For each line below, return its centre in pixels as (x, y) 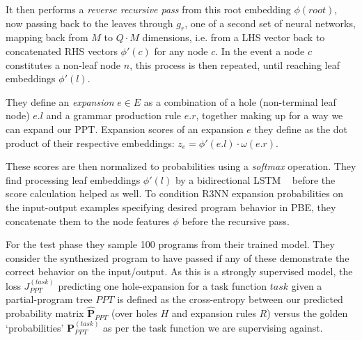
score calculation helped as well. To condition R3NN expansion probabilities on (175, 193)
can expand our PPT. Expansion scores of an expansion (125, 129)
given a (307, 285)
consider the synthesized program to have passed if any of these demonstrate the (178, 257)
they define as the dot (301, 129)
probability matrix (45, 313)
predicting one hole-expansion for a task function (163, 285)
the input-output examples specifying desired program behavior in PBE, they (171, 207)
